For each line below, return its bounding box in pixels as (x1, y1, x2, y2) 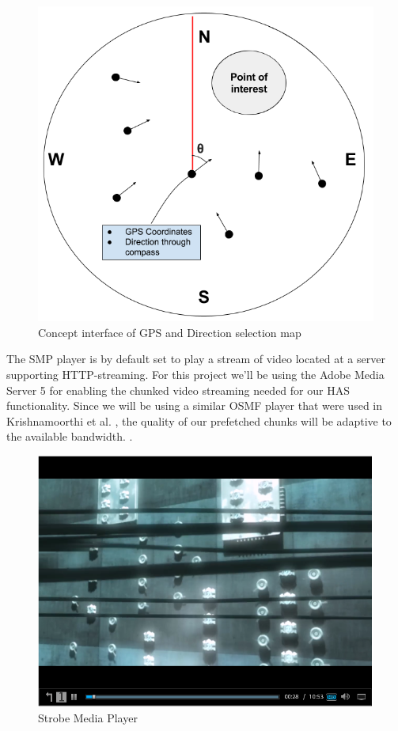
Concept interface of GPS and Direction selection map (38, 324, 301, 340)
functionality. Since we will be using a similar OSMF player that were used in (6, 397, 383, 414)
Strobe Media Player (38, 709, 138, 725)
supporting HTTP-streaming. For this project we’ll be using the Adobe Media (6, 365, 385, 382)
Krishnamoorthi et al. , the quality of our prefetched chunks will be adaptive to (6, 412, 392, 429)
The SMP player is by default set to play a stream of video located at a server (6, 350, 385, 367)
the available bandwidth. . (6, 428, 133, 445)
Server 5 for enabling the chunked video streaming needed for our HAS (6, 381, 350, 398)
